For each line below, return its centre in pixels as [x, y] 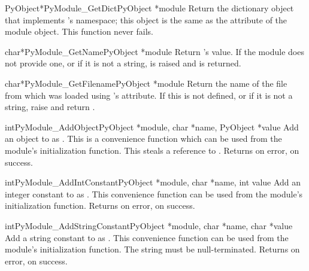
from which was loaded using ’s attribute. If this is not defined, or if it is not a [149, 95]
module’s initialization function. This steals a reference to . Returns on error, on [152, 150]
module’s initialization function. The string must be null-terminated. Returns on [152, 249]
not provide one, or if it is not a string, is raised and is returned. [123, 63]
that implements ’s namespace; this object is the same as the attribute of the [146, 19]
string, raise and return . [50, 107]
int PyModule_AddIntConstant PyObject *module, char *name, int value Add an [153, 182]
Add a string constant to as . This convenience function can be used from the [147, 237]
